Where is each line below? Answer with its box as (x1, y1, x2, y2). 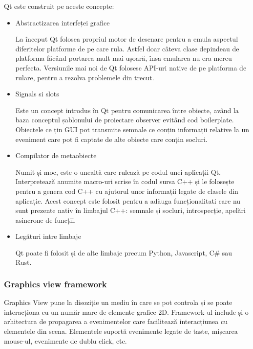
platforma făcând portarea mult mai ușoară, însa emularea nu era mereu (15, 53, 232, 63)
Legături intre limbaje (15, 231, 81, 241)
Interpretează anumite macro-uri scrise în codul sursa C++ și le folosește (15, 176, 234, 186)
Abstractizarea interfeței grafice (15, 17, 110, 27)
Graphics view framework (4, 278, 107, 290)
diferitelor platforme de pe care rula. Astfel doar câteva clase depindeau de (15, 43, 239, 53)
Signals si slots (15, 89, 59, 99)
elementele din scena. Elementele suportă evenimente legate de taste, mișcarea (4, 326, 238, 336)
